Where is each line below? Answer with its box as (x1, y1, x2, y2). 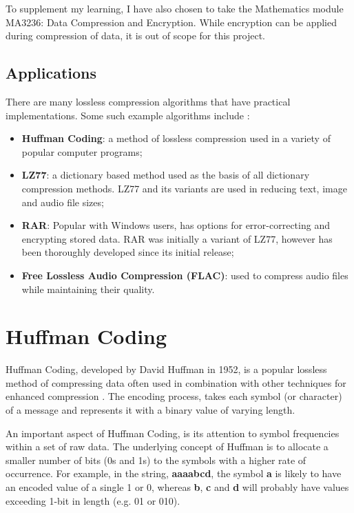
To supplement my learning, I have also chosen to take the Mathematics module (6, 1, 344, 15)
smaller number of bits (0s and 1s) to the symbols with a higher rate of (6, 452, 306, 467)
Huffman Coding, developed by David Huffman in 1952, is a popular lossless (6, 362, 327, 376)
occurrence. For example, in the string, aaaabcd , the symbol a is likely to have (6, 466, 342, 481)
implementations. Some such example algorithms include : (6, 108, 250, 122)
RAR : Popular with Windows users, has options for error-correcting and (21, 218, 330, 232)
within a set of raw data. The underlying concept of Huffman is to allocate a (6, 439, 329, 454)
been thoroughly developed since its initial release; (21, 245, 234, 259)
